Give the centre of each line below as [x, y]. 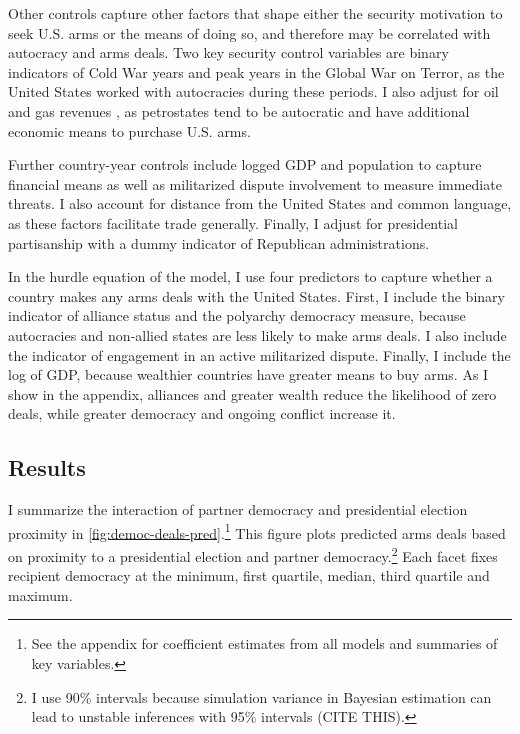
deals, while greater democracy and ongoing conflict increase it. [202, 413]
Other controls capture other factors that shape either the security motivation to [255, 13]
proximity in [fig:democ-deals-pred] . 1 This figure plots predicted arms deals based [257, 531]
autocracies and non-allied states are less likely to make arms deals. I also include [257, 334]
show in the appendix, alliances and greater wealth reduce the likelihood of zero [252, 393]
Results [47, 467]
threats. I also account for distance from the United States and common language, [260, 203]
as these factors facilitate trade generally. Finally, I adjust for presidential [233, 222]
